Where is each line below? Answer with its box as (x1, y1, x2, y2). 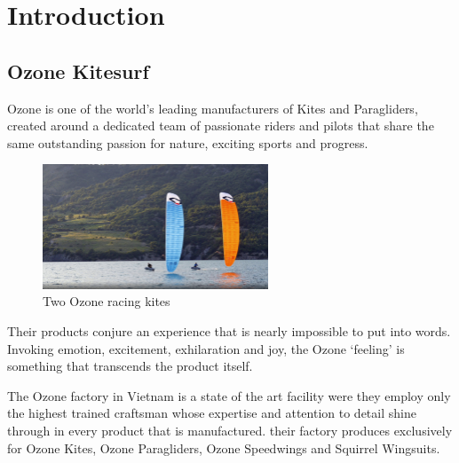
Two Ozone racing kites (43, 292, 170, 310)
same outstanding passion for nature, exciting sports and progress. (7, 133, 368, 152)
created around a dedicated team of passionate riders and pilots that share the (7, 116, 434, 135)
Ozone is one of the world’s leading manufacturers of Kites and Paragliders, (7, 98, 418, 117)
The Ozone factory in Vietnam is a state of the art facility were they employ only (7, 386, 451, 404)
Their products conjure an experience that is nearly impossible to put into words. (7, 321, 451, 340)
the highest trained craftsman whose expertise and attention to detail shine (7, 404, 416, 422)
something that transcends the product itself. (7, 357, 253, 375)
